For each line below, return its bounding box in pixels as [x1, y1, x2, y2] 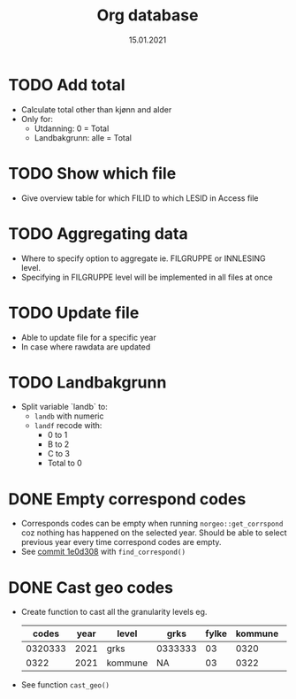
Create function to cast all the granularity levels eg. [20, 607, 208, 618]
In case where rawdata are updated [20, 342, 151, 352]
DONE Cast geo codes [8, 577, 174, 597]
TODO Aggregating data [8, 223, 188, 243]
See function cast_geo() [20, 680, 110, 690]
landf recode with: [34, 420, 102, 431]
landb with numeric [34, 411, 104, 421]
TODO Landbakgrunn [8, 373, 167, 392]
